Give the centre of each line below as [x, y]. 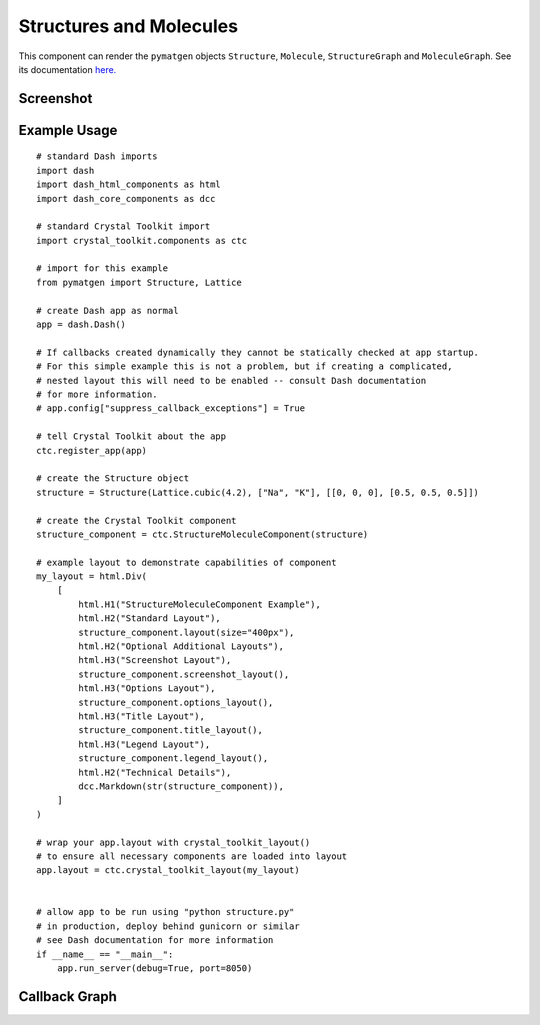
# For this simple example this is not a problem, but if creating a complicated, [244, 366]
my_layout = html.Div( [92, 576]
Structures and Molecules [128, 26]
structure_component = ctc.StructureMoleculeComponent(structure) [202, 534]
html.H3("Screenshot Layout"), [155, 660]
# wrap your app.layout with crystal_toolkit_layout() [173, 842]
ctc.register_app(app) [92, 450]
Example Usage [68, 130]
